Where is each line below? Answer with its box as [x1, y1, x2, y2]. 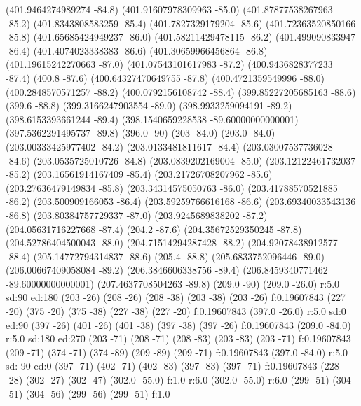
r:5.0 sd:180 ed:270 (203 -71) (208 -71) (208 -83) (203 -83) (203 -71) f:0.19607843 [6, 331, 351, 346]
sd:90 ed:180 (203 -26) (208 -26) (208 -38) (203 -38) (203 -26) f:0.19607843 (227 [6, 290, 346, 304]
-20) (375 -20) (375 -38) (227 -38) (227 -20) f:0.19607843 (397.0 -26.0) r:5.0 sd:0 [6, 304, 346, 318]
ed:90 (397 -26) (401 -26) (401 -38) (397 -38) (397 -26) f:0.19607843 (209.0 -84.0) [6, 317, 351, 332]
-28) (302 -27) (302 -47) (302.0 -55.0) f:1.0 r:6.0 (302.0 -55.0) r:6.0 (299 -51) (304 [6, 372, 351, 387]
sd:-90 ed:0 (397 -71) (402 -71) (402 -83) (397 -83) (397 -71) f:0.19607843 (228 [6, 358, 339, 373]
